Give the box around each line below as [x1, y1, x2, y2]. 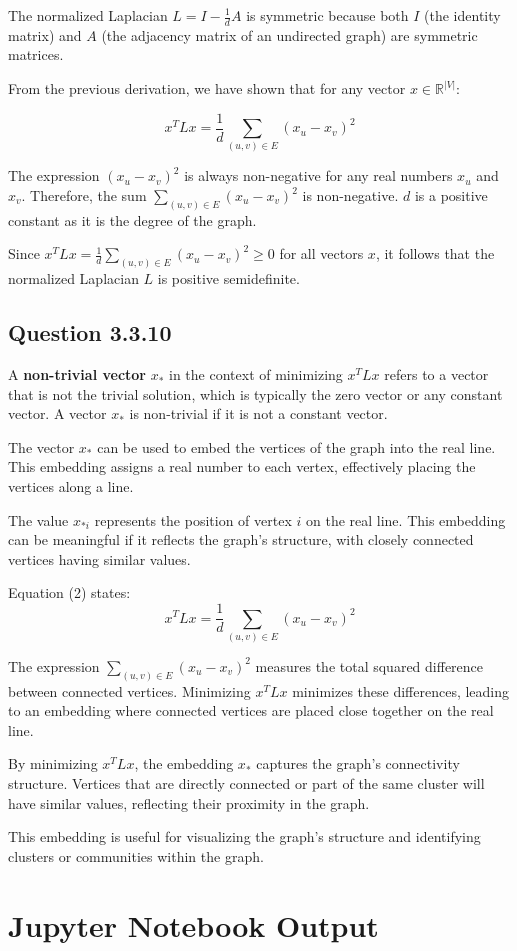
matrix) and [8, 24, 82, 45]
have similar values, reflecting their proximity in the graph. [8, 792, 370, 813]
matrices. [8, 44, 64, 65]
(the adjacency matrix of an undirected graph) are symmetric [101, 24, 478, 45]
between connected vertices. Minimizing [8, 680, 251, 701]
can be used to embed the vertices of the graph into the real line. [97, 436, 496, 457]
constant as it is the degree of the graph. [8, 209, 257, 230]
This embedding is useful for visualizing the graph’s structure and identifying [8, 826, 481, 847]
